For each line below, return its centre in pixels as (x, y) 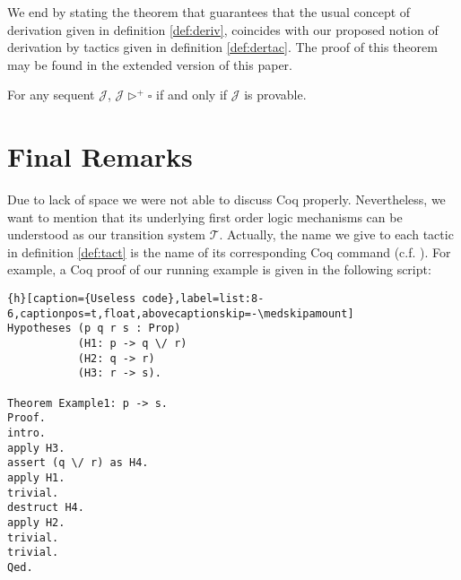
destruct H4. (46, 508)
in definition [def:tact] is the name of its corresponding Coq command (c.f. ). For (229, 251)
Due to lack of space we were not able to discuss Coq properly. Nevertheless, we (226, 199)
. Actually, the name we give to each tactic (336, 234)
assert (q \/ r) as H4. (78, 463)
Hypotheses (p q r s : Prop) (94, 329)
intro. (26, 433)
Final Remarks (100, 156)
